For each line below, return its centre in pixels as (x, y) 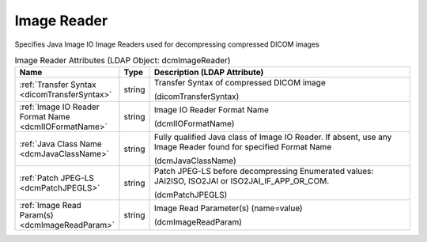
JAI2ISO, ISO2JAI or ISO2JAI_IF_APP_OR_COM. (242, 181)
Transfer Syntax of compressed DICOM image (240, 83)
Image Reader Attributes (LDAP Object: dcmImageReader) (123, 61)
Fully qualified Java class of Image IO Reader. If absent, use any (273, 137)
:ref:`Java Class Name (60, 144)
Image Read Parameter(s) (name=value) (229, 208)
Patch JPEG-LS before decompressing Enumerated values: (264, 172)
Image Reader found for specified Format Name (243, 147)
